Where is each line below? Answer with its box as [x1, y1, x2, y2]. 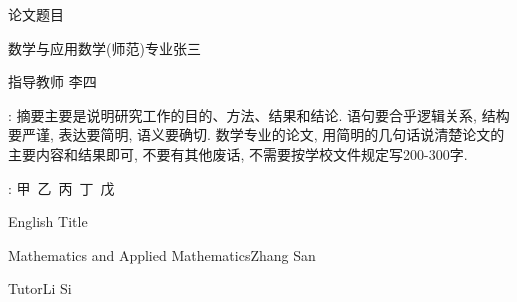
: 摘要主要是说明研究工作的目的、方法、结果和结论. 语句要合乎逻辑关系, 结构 [8, 104, 510, 125]
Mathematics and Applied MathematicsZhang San [8, 244, 316, 265]
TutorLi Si [8, 278, 72, 299]
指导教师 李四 [8, 71, 97, 92]
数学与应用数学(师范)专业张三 [8, 37, 201, 58]
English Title [8, 211, 88, 232]
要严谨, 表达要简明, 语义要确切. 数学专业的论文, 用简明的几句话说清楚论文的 [8, 124, 505, 145]
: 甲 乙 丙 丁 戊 [8, 177, 115, 198]
